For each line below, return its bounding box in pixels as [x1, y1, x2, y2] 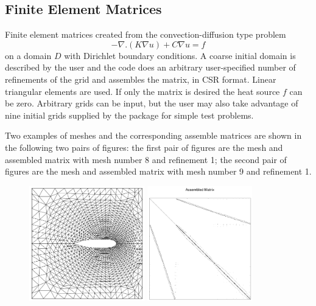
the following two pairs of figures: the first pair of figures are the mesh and [5, 141, 283, 153]
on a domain [5, 49, 52, 61]
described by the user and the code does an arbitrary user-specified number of [5, 61, 296, 74]
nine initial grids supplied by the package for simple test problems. [5, 108, 254, 121]
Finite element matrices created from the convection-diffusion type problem [5, 28, 286, 41]
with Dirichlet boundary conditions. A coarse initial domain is [64, 49, 296, 61]
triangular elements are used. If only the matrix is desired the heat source [5, 85, 280, 97]
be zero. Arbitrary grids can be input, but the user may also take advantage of [5, 97, 298, 110]
